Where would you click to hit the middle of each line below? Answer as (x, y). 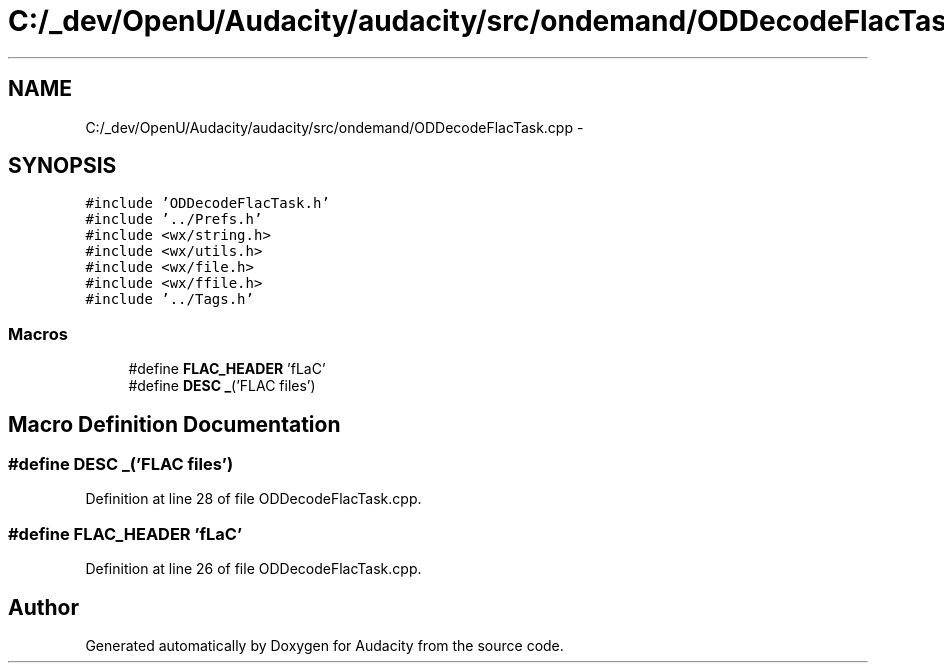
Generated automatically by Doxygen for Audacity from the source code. (324, 645)
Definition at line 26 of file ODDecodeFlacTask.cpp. (253, 569)
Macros (38, 333)
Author (43, 607)
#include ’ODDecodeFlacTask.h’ (207, 203)
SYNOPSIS (62, 166)
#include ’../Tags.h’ (169, 299)
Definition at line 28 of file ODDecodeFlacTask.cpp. (253, 499)
